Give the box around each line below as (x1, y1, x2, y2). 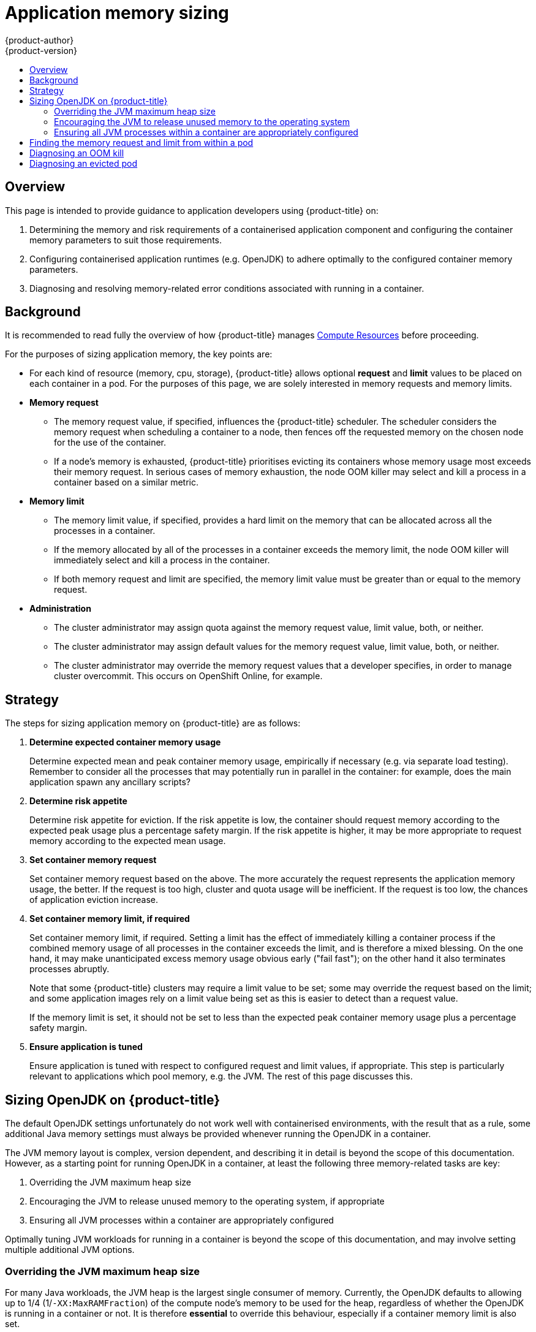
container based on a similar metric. (54, 477, 198, 488)
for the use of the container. (54, 437, 166, 448)
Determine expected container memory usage (29, 737, 221, 748)
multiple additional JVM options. (5, 1244, 135, 1255)
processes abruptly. (29, 964, 110, 975)
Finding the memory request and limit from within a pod (29, 137, 254, 148)
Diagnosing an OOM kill (29, 147, 124, 158)
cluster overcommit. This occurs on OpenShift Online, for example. (54, 671, 323, 682)
